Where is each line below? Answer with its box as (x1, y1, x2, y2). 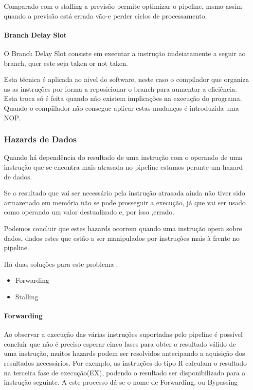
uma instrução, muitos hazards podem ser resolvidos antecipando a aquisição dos (4, 348, 245, 358)
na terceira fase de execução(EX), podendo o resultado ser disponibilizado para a (4, 367, 246, 377)
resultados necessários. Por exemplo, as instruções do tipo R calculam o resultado (4, 358, 247, 368)
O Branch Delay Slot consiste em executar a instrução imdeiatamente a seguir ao (4, 48, 246, 58)
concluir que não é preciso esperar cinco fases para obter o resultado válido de (4, 338, 236, 349)
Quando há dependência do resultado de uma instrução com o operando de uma (4, 152, 243, 162)
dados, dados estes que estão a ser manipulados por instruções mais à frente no (4, 233, 240, 243)
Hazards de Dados (4, 133, 77, 145)
